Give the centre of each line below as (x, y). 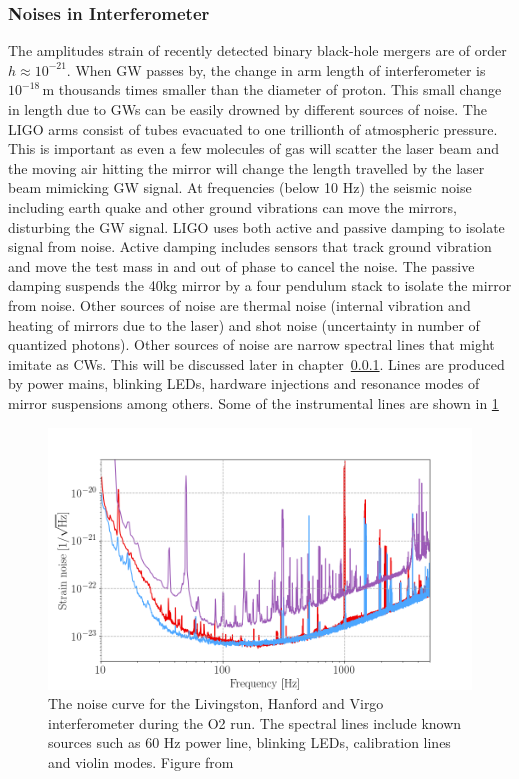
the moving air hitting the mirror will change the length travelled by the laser (246, 167)
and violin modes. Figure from (141, 761)
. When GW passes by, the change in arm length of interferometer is (276, 69)
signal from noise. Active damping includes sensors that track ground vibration (250, 246)
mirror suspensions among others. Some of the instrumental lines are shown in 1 (253, 402)
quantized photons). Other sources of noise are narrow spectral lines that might (251, 344)
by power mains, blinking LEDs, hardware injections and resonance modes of (244, 383)
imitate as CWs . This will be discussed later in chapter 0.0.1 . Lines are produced (256, 363)
